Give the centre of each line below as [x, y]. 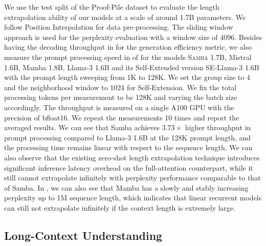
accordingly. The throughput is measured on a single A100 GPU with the [119, 107]
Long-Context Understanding [83, 235]
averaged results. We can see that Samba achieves [82, 127]
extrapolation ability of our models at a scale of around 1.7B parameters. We [125, 17]
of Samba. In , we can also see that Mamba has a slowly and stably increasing [126, 187]
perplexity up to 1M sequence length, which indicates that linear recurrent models [133, 198]
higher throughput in [218, 127]
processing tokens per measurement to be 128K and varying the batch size [121, 97]
